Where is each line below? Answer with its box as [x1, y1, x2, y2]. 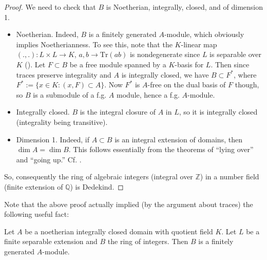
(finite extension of [4, 181, 63, 192]
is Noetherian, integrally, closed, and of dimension [106, 2, 263, 12]
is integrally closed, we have [121, 69, 209, 80]
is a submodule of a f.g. [33, 89, 107, 100]
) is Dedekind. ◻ [70, 181, 124, 192]
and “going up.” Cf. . [16, 154, 82, 164]
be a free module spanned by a [69, 59, 166, 69]
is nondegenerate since [129, 49, 200, 60]
